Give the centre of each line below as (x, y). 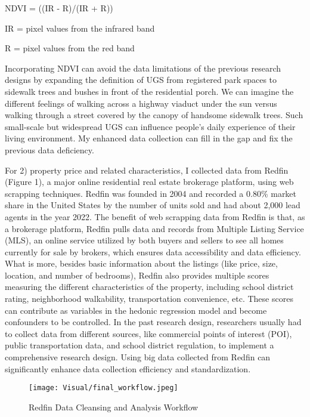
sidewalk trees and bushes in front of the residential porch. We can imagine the (149, 91)
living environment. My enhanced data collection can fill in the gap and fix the (149, 138)
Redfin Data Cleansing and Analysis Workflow (114, 407)
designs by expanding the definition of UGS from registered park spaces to (141, 80)
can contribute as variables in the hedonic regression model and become (136, 310)
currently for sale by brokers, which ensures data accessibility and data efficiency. (153, 251)
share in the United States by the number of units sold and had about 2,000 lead (153, 205)
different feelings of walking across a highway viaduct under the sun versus (141, 103)
